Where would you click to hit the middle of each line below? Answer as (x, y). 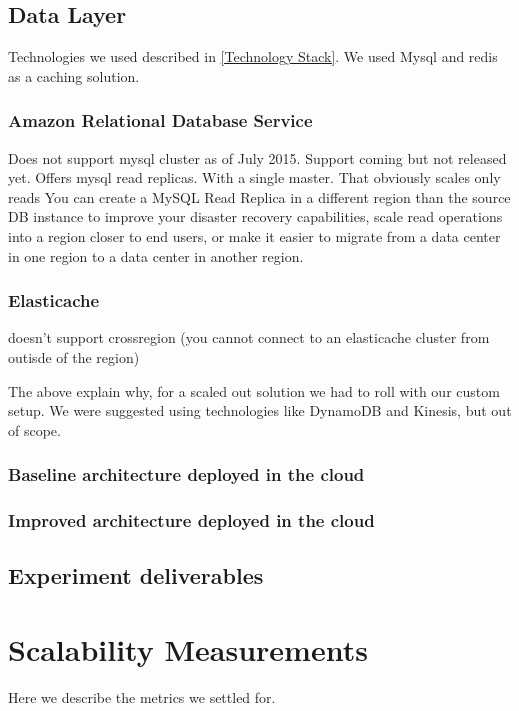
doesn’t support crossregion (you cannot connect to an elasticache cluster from (249, 337)
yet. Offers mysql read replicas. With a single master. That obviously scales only (254, 177)
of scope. (34, 429)
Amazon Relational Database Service (160, 120)
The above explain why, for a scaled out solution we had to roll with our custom (254, 390)
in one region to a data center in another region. (156, 255)
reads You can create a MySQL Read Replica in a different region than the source (259, 196)
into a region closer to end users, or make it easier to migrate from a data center (254, 235)
